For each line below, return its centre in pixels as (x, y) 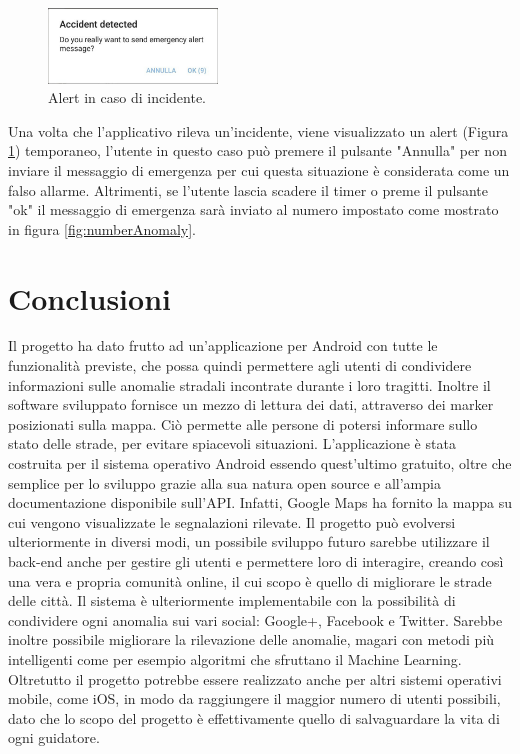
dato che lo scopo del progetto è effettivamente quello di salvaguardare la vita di (254, 717)
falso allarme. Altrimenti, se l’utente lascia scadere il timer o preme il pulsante (248, 189)
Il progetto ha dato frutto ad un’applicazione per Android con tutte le (223, 345)
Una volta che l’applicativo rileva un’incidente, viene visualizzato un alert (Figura (258, 130)
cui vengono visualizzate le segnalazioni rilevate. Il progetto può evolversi (232, 521)
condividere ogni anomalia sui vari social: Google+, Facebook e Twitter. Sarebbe (255, 619)
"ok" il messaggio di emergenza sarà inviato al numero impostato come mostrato (253, 209)
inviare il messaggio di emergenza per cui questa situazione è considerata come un (259, 169)
